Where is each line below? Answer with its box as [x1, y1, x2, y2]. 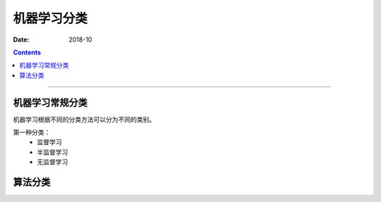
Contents [13, 48, 42, 57]
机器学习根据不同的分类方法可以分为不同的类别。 [13, 115, 155, 124]
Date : [13, 35, 30, 44]
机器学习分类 [13, 11, 88, 26]
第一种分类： [13, 128, 51, 137]
